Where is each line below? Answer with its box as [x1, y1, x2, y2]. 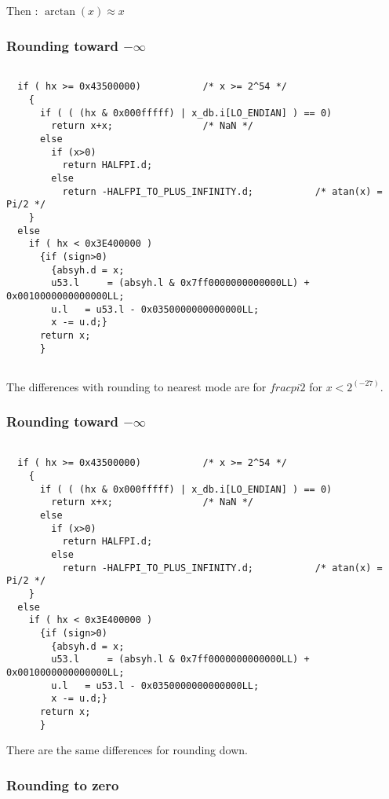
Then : [6, 2, 38, 18]
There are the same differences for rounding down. [6, 742, 248, 758]
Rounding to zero [6, 775, 119, 794]
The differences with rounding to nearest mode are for [6, 378, 267, 394]
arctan [44, 6, 75, 17]
